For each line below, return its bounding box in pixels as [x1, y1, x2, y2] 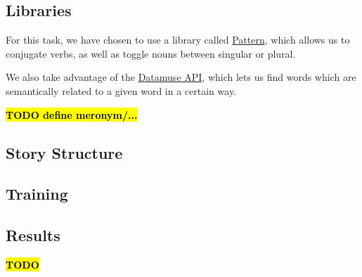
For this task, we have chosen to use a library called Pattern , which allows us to [6, 32, 350, 47]
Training [6, 183, 68, 205]
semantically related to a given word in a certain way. [6, 83, 237, 98]
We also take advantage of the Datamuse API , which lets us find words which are [6, 70, 356, 84]
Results [6, 224, 60, 246]
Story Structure [6, 141, 123, 163]
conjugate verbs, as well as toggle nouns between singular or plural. [6, 46, 296, 60]
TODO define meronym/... [6, 107, 138, 122]
